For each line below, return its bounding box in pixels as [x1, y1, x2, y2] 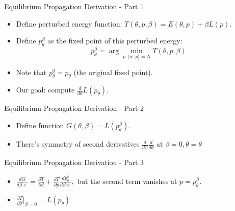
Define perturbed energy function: [16, 18, 122, 29]
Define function [16, 120, 64, 131]
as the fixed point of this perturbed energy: [47, 35, 182, 46]
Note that [16, 66, 47, 77]
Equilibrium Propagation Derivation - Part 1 [4, 1, 144, 11]
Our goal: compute [16, 84, 75, 95]
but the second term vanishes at [77, 175, 177, 186]
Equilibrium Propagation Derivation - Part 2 [4, 103, 144, 113]
